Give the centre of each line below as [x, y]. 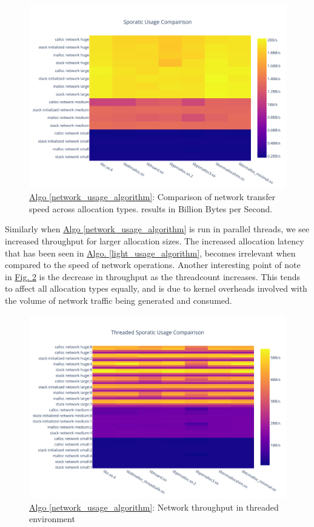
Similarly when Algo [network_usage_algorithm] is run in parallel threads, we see [157, 229]
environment [52, 519]
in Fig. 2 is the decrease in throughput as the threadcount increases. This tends [152, 276]
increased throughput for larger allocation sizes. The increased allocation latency [155, 241]
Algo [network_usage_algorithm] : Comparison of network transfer [152, 197]
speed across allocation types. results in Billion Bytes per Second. [151, 208]
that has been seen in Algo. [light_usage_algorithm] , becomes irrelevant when [150, 253]
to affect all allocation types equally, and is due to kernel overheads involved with [156, 288]
